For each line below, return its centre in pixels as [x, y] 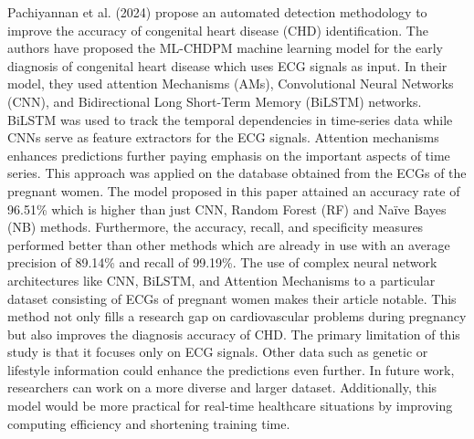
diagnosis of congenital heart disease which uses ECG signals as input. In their [227, 65]
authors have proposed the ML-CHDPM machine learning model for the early [225, 48]
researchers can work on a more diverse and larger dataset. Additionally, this [222, 387]
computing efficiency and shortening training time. [149, 423]
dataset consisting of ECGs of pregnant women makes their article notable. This [232, 298]
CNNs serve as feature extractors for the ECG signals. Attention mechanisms [223, 137]
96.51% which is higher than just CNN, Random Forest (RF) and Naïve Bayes [227, 209]
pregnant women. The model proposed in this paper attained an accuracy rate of [234, 190]
